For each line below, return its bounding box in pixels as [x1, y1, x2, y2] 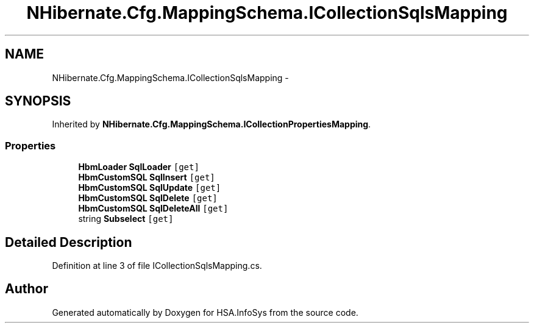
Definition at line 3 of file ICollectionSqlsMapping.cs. [52, 260, 262, 271]
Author [5, 281, 48, 297]
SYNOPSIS [5, 93, 71, 109]
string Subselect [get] [78, 213, 174, 224]
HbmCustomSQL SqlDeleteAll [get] [78, 203, 229, 214]
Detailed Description [5, 234, 132, 250]
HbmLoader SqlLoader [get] [78, 162, 199, 173]
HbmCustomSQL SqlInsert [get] [78, 172, 215, 183]
